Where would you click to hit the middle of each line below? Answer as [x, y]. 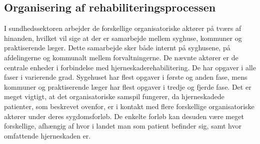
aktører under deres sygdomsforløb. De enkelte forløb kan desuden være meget [124, 116]
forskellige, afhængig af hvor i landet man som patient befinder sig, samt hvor [123, 126]
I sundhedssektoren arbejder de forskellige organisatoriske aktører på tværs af [123, 28]
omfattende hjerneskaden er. [47, 135]
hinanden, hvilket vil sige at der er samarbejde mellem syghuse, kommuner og [123, 38]
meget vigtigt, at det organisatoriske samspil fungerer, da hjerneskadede [114, 96]
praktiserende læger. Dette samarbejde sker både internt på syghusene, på [117, 48]
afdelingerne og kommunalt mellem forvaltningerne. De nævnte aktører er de [121, 57]
